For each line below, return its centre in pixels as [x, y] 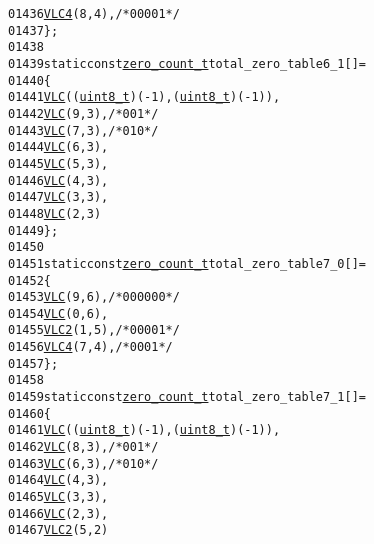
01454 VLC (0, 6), [58, 313]
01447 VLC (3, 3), [58, 197]
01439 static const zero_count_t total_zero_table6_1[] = [187, 63]
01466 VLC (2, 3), [58, 513]
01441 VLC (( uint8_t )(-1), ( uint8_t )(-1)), [144, 97]
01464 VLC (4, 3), [58, 480]
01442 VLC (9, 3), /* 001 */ [83, 113]
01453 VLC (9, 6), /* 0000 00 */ [94, 297]
